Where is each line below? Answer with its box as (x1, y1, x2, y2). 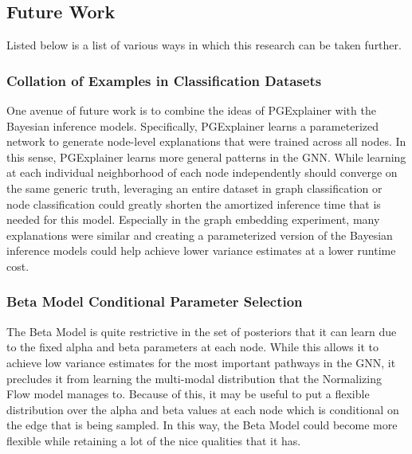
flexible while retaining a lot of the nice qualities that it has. (6, 432, 301, 448)
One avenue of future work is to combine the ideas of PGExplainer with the (6, 102, 376, 119)
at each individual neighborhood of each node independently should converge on (6, 164, 398, 181)
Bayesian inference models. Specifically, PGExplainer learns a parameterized (6, 117, 379, 134)
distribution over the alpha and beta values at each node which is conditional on (6, 401, 399, 417)
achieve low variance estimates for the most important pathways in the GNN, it (6, 354, 396, 370)
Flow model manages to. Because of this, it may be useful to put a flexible (6, 386, 370, 402)
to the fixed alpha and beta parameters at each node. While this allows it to (6, 339, 379, 355)
